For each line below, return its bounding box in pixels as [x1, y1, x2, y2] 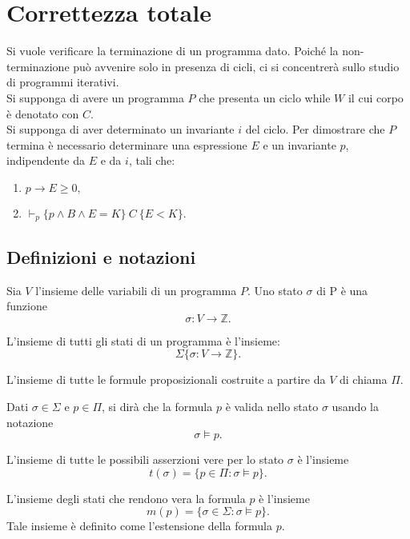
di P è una [316, 281, 368, 298]
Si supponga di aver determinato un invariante [6, 121, 235, 138]
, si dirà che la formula [102, 397, 213, 414]
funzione [6, 297, 47, 314]
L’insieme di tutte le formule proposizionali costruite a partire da [6, 371, 326, 388]
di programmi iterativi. [6, 74, 119, 90]
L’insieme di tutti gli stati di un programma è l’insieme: [6, 332, 280, 349]
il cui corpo [348, 89, 404, 106]
